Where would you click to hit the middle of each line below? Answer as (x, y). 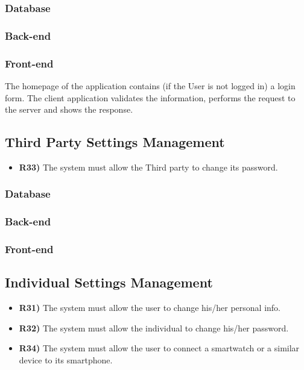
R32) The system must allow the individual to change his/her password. (154, 328)
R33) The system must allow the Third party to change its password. (148, 167)
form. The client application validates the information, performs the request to (150, 97)
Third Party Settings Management (115, 142)
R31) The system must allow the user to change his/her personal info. (150, 308)
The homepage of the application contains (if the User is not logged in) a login (150, 85)
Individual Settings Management (109, 282)
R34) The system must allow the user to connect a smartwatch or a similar (159, 348)
